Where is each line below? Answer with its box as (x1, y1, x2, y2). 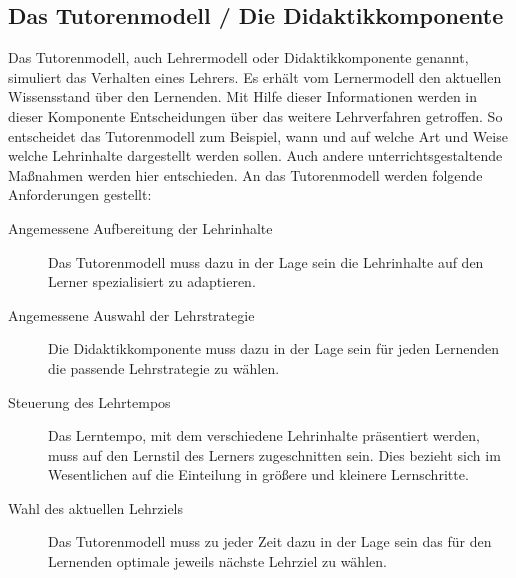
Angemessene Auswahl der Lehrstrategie (8, 304, 255, 325)
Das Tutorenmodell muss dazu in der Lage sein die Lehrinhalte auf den (48, 251, 484, 272)
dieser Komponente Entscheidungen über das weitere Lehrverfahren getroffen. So (8, 105, 503, 126)
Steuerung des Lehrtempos (8, 391, 171, 412)
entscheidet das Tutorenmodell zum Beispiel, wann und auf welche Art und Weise (8, 125, 508, 146)
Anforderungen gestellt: (8, 184, 152, 205)
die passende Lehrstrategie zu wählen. (48, 357, 280, 378)
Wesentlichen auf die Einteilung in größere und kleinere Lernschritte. (48, 464, 469, 485)
